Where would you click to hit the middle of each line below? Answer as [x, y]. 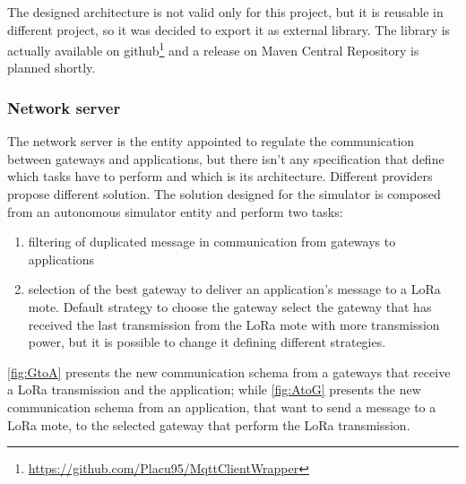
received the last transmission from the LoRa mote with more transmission [234, 324]
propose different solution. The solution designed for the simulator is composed [224, 194]
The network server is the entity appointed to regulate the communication [211, 141]
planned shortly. [52, 68]
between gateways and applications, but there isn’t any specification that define [226, 158]
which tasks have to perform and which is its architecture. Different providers [220, 176]
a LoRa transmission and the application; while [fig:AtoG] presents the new [214, 389]
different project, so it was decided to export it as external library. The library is [229, 29]
